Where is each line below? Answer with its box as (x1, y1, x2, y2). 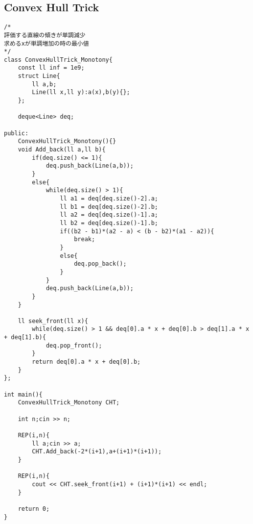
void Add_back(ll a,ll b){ (18, 146, 106, 153)
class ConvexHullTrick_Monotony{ (4, 56, 113, 63)
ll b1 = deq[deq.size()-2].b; (60, 203, 158, 210)
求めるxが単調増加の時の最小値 (4, 40, 89, 47)
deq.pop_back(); (74, 260, 127, 268)
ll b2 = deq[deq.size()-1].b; (60, 219, 158, 226)
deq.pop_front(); (46, 342, 102, 349)
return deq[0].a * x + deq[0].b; (32, 358, 141, 366)
